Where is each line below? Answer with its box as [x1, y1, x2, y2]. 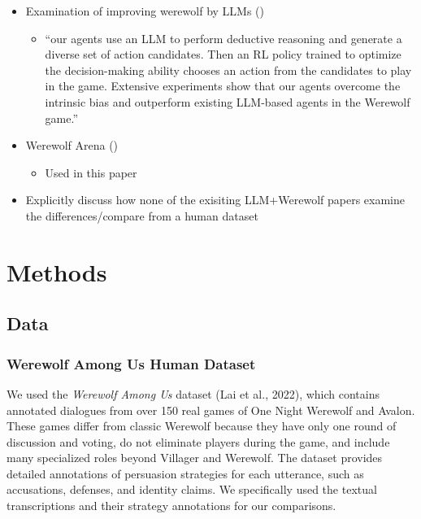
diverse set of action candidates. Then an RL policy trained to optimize [45, 46, 401, 63]
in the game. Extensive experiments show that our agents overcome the [45, 77, 401, 94]
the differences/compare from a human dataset [25, 207, 258, 224]
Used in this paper [45, 164, 137, 181]
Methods [7, 255, 107, 288]
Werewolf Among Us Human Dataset [7, 353, 256, 373]
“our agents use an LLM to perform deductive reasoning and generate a [45, 29, 402, 46]
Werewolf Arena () [25, 137, 119, 154]
